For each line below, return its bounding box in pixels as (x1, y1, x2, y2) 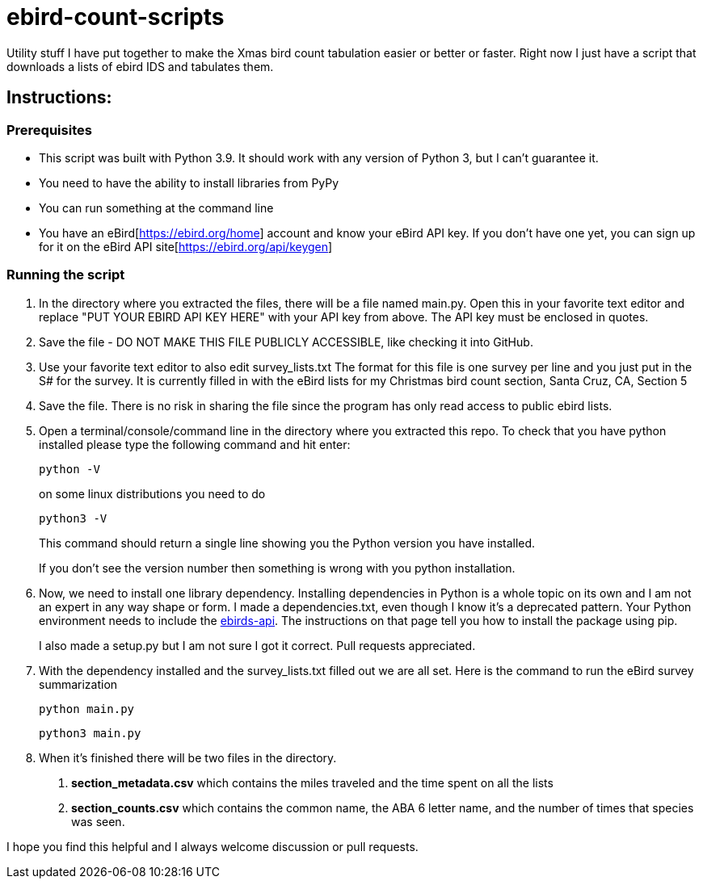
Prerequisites (6, 121, 92, 138)
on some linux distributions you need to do (39, 486, 266, 501)
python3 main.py (39, 726, 141, 740)
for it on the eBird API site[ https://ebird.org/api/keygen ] (39, 239, 333, 254)
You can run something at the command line (39, 200, 274, 215)
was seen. (71, 814, 125, 828)
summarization (39, 677, 118, 691)
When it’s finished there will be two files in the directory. (39, 750, 337, 765)
